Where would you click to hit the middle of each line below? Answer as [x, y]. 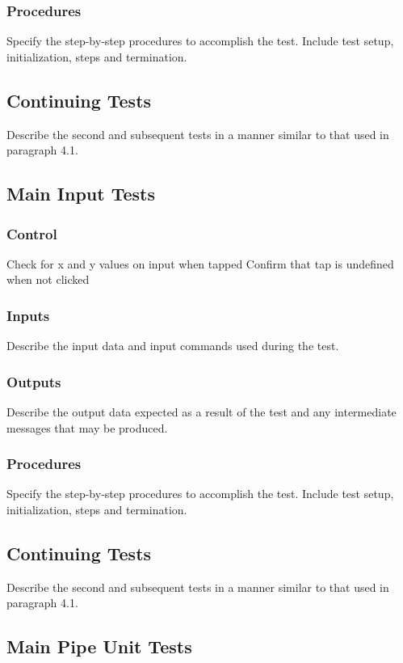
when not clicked [48, 279]
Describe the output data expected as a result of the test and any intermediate [201, 412]
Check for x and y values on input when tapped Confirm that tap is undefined [200, 263]
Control [32, 233]
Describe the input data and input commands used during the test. [173, 346]
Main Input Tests [81, 194]
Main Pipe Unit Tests [99, 646]
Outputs [34, 381]
